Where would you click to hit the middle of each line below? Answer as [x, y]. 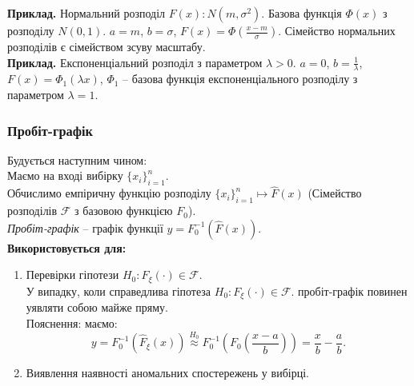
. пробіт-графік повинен [349, 290]
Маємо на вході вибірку [65, 175]
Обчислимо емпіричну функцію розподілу [109, 193]
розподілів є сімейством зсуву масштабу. [107, 46]
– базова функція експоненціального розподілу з [240, 79]
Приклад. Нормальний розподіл [86, 13]
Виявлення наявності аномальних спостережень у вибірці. [167, 373]
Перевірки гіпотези [72, 275]
